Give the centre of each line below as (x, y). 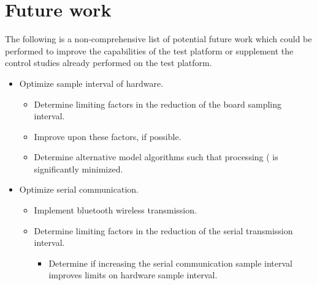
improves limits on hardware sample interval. (133, 275)
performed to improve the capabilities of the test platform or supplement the (149, 50)
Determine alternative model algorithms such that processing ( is (156, 157)
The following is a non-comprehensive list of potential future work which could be (158, 39)
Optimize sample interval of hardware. (91, 83)
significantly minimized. (78, 168)
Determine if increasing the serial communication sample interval (171, 263)
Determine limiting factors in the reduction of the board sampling (158, 104)
